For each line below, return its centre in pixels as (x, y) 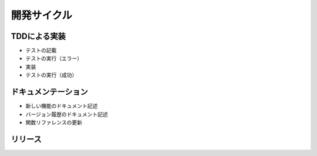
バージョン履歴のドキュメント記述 (67, 114)
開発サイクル (42, 15)
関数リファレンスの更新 (54, 122)
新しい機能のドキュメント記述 (62, 106)
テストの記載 (41, 51)
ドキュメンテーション (49, 92)
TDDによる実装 (38, 36)
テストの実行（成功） (51, 75)
